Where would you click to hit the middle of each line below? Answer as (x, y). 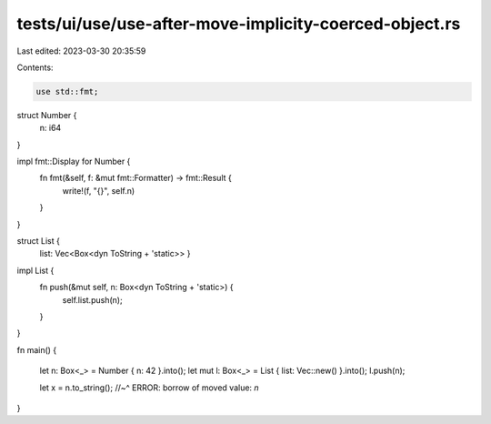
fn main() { (37, 349)
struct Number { (47, 115)
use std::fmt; (67, 91)
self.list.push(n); (92, 299)
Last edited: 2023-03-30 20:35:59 (81, 51)
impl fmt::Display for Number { (74, 162)
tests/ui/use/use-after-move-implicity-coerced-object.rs (239, 24)
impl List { (35, 270)
